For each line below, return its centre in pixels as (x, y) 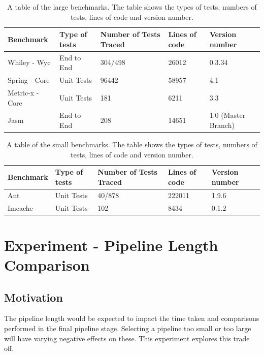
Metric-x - (23, 92)
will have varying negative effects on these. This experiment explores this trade (127, 338)
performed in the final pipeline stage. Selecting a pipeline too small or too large (128, 328)
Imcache (20, 207)
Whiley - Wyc (29, 62)
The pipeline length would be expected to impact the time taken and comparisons (132, 318)
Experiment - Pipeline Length (111, 245)
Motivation (34, 297)
